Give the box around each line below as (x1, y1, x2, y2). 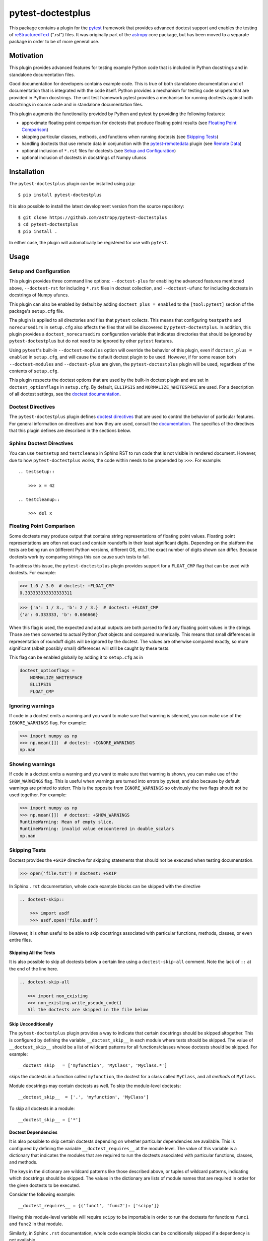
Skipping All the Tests (9, 950, 56, 956)
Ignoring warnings (9, 702, 55, 709)
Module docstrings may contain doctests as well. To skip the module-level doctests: (9, 1083, 181, 1089)
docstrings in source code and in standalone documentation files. (9, 102, 143, 108)
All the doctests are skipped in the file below (27, 1007, 148, 1013)
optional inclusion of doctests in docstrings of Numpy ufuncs (21, 154, 146, 160)
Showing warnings (9, 760, 56, 767)
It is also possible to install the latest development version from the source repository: (9, 203, 185, 209)
